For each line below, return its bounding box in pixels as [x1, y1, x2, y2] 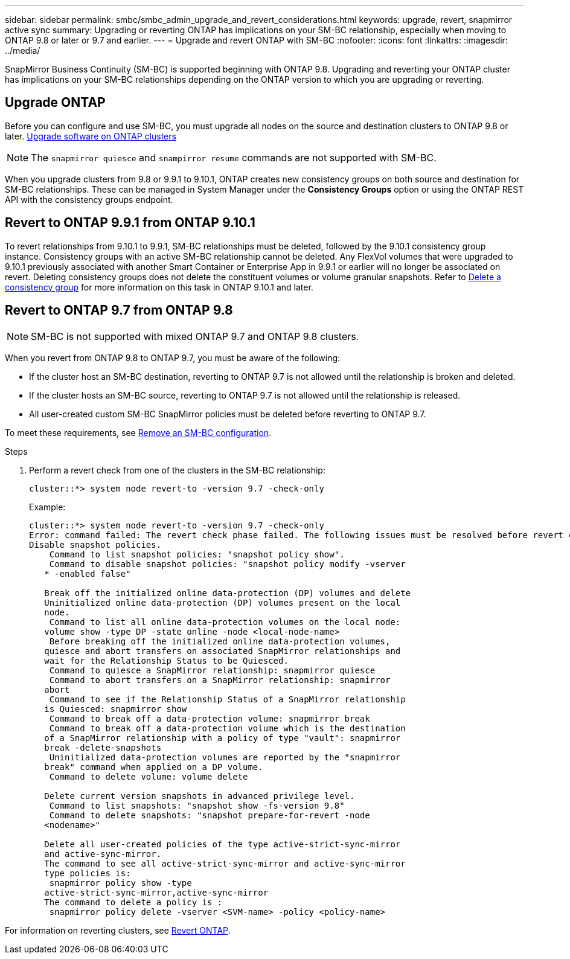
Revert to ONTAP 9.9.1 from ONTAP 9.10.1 [5, 215, 255, 231]
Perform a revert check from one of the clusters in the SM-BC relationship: [29, 464, 325, 475]
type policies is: [44, 868, 131, 878]
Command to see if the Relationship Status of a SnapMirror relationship [49, 694, 406, 704]
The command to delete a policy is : [44, 897, 223, 907]
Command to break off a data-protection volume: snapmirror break [49, 713, 370, 723]
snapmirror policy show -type [49, 877, 192, 888]
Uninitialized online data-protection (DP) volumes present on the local [44, 597, 401, 608]
